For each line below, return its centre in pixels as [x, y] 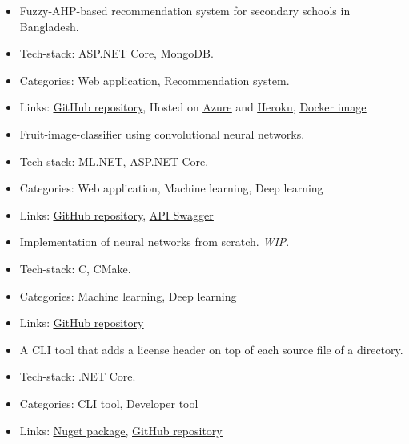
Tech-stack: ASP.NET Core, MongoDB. [116, 53]
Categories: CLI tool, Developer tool [109, 403]
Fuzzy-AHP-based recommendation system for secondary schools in [185, 10]
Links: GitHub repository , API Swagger [116, 214]
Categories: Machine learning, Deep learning [128, 295]
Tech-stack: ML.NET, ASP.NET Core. [114, 161]
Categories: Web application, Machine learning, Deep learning [171, 188]
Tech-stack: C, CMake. [75, 268]
